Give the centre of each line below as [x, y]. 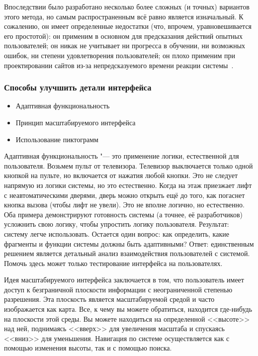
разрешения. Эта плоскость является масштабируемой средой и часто [109, 299]
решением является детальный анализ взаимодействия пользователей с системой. [127, 253]
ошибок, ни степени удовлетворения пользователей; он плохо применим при [120, 55]
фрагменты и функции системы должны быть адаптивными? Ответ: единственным [129, 243]
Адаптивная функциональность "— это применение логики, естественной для [122, 156]
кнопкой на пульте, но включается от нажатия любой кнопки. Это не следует [121, 175]
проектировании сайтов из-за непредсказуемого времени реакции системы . [119, 65]
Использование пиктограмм [57, 139]
